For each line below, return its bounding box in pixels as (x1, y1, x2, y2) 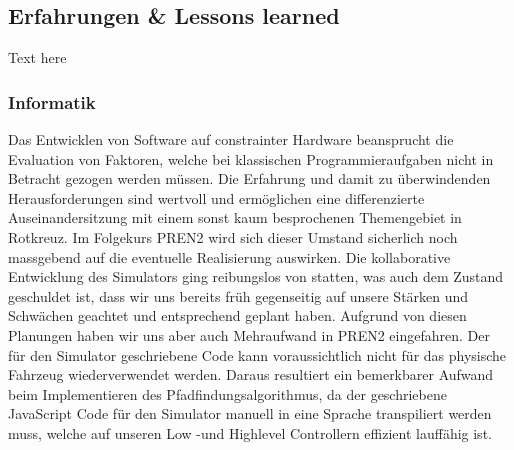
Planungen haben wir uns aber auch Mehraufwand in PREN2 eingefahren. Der (8, 324, 490, 345)
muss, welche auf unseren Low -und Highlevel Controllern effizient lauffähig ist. (8, 422, 492, 443)
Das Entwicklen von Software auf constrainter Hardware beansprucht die (8, 129, 454, 150)
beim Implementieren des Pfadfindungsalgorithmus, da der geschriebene (8, 383, 447, 404)
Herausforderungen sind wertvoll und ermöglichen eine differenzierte (8, 187, 425, 208)
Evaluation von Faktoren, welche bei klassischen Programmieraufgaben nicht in (8, 148, 494, 169)
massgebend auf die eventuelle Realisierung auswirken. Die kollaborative (8, 246, 451, 267)
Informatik (8, 89, 96, 114)
